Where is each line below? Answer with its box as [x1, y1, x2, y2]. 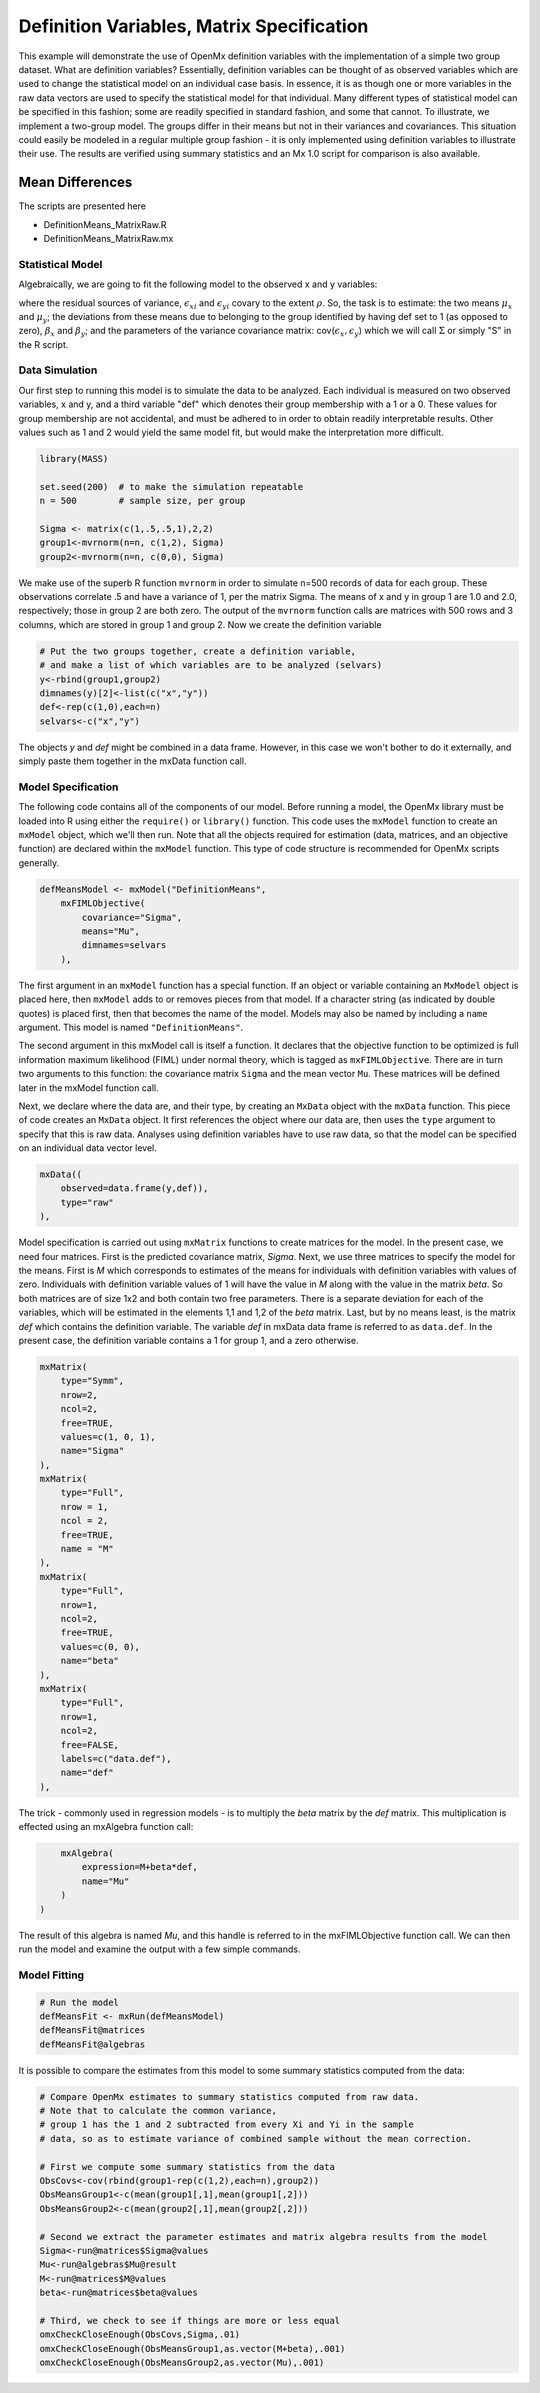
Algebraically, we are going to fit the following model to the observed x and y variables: [18, 278, 378, 290]
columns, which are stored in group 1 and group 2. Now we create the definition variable [18, 618, 382, 630]
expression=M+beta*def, [81, 1861, 199, 1873]
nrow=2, [60, 1389, 99, 1400]
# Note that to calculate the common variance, [39, 2105, 277, 2117]
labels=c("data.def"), [60, 1753, 172, 1764]
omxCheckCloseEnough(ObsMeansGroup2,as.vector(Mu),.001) [39, 2357, 325, 2369]
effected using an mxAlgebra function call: [18, 1821, 194, 1833]
